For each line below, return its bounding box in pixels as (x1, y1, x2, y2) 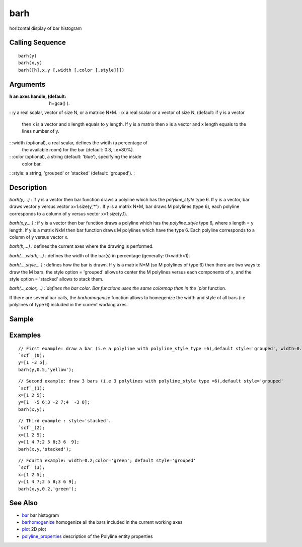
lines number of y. (22, 128, 60, 134)
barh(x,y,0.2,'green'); (18, 486, 77, 491)
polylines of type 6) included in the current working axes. (9, 302, 128, 308)
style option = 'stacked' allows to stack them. (9, 276, 103, 282)
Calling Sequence (9, 38, 66, 47)
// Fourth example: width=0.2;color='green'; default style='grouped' (18, 458, 196, 464)
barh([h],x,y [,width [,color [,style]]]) (18, 67, 125, 73)
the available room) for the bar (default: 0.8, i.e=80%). (22, 146, 134, 152)
